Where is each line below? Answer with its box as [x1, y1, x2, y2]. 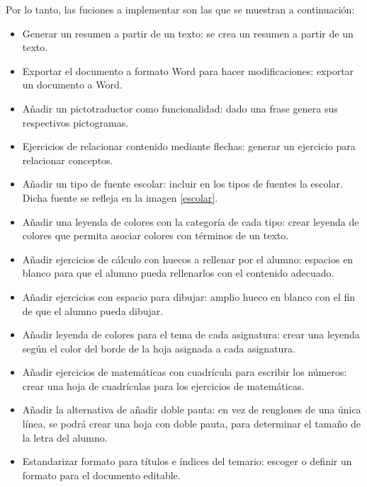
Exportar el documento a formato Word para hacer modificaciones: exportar [22, 63, 354, 78]
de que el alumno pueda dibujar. [22, 303, 164, 318]
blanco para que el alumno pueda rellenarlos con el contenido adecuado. [22, 265, 334, 280]
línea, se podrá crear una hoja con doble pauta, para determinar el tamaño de [22, 416, 361, 431]
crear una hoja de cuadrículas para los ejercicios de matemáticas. [22, 378, 305, 393]
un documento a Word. [22, 77, 123, 92]
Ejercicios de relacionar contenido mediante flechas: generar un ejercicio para [22, 139, 356, 154]
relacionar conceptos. [22, 152, 113, 167]
